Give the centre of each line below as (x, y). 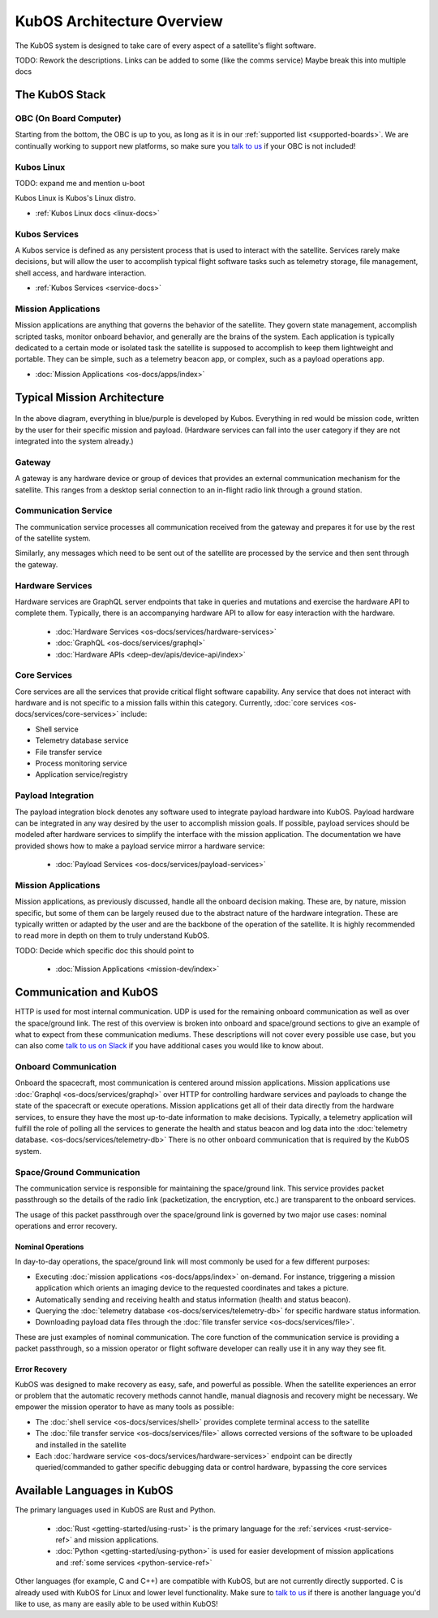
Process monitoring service (81, 763)
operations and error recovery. (66, 1226)
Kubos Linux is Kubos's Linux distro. (75, 198)
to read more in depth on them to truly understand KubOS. (112, 935)
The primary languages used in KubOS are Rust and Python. (116, 1510)
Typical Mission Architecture (90, 397)
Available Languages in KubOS (94, 1491)
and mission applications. (117, 1540)
